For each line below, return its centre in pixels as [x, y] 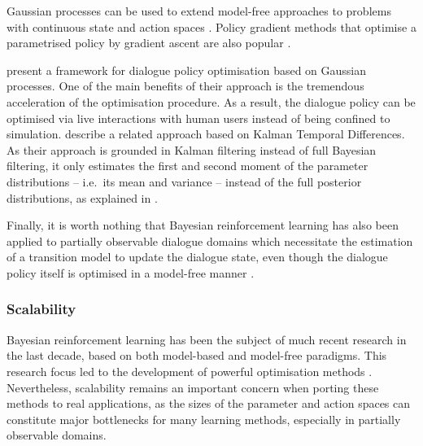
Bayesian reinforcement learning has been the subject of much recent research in [207, 339]
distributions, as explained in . [82, 197]
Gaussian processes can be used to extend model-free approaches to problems [199, 11]
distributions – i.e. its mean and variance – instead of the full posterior [184, 181]
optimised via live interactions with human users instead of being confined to [198, 118]
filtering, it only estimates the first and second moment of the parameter [188, 166]
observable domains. [57, 435]
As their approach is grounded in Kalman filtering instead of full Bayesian [192, 149]
